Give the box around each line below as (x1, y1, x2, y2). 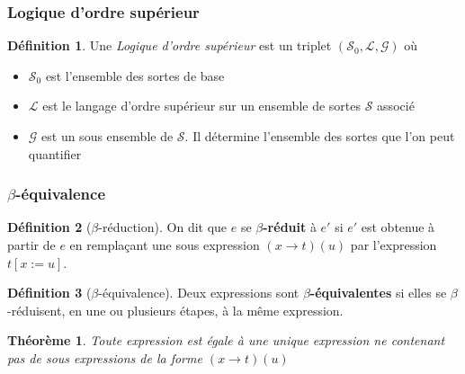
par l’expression (350, 236, 437, 254)
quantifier (28, 144, 82, 163)
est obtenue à (361, 218, 435, 236)
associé (377, 96, 415, 115)
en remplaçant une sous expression (69, 236, 260, 254)
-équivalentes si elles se (309, 283, 447, 302)
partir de (7, 236, 56, 254)
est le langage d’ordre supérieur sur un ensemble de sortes (42, 96, 362, 115)
